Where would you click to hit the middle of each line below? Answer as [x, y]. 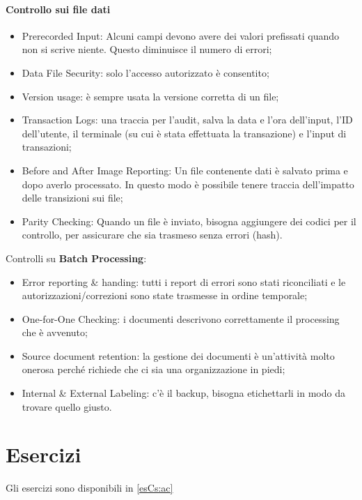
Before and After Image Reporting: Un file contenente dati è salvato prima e [185, 170]
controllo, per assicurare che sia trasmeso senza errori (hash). [152, 235]
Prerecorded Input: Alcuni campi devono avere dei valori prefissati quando [181, 35]
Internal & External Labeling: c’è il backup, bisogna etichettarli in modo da [183, 393]
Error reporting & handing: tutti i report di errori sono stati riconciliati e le [184, 281]
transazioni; [47, 147]
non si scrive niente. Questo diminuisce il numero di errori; [147, 49]
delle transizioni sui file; [72, 198]
